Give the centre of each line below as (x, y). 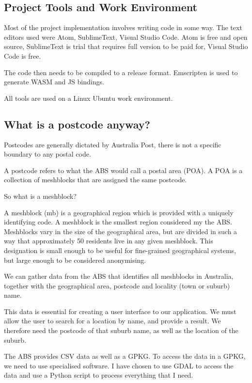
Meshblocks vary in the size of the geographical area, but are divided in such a (121, 231)
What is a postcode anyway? (77, 124)
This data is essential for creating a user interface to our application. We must (120, 311)
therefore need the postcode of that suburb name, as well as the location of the (121, 330)
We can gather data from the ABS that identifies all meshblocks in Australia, (119, 276)
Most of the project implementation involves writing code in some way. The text (123, 27)
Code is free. (23, 56)
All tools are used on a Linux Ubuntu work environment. (88, 98)
